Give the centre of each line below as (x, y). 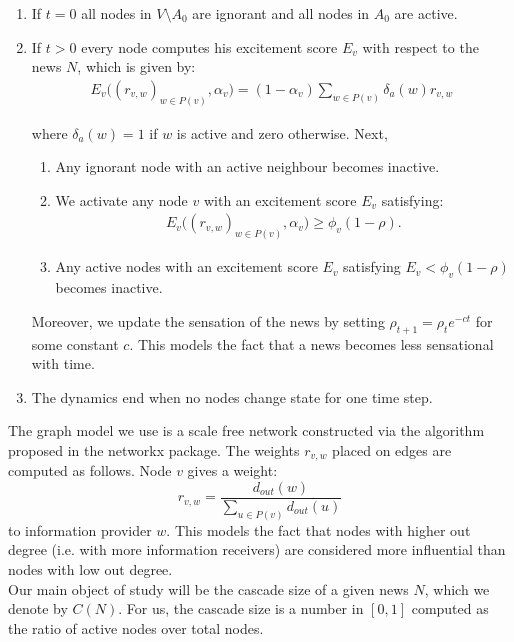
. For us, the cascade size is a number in (241, 608)
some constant (75, 343)
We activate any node (121, 199)
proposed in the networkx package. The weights (154, 449)
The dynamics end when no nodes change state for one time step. (232, 396)
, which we (457, 588)
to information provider (80, 529)
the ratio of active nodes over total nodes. (136, 627)
